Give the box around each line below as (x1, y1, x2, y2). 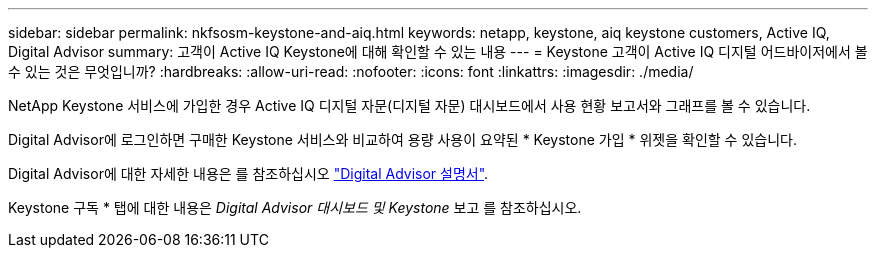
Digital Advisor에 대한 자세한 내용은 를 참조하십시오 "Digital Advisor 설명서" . (8, 165, 489, 182)
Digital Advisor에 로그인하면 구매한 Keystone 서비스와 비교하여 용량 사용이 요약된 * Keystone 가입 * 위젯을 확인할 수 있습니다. (8, 131, 797, 148)
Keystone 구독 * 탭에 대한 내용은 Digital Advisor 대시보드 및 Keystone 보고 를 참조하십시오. (8, 199, 582, 216)
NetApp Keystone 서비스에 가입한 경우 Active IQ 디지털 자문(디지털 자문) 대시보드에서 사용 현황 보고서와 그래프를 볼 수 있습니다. (8, 97, 811, 114)
